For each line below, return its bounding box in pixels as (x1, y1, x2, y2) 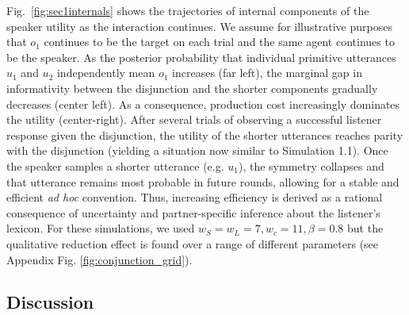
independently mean (56, 64, 155, 81)
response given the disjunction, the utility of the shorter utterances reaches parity (6, 126, 403, 143)
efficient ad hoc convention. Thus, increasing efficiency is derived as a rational (6, 189, 383, 206)
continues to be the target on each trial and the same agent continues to (44, 33, 395, 50)
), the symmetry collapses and (238, 157, 384, 174)
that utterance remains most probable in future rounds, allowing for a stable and (6, 173, 399, 190)
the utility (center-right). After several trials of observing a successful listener (6, 111, 382, 128)
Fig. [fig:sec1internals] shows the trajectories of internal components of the (6, 2, 369, 18)
